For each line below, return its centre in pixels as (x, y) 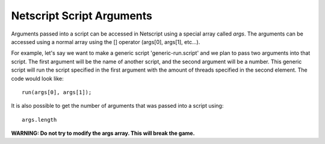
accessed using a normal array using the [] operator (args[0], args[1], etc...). (106, 42)
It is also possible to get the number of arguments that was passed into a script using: (117, 106)
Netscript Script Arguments (82, 16)
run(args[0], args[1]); (57, 92)
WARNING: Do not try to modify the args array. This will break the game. (103, 133)
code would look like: (37, 78)
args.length (39, 120)
